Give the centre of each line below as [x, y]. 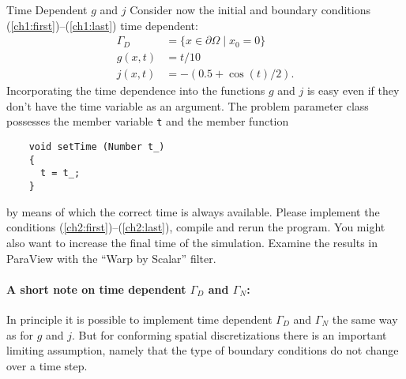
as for [20, 334]
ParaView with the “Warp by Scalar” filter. [111, 258]
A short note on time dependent [96, 289]
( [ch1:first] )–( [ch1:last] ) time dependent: [102, 25]
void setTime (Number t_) [97, 147]
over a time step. [47, 365]
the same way [365, 319]
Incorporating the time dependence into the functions [136, 90]
